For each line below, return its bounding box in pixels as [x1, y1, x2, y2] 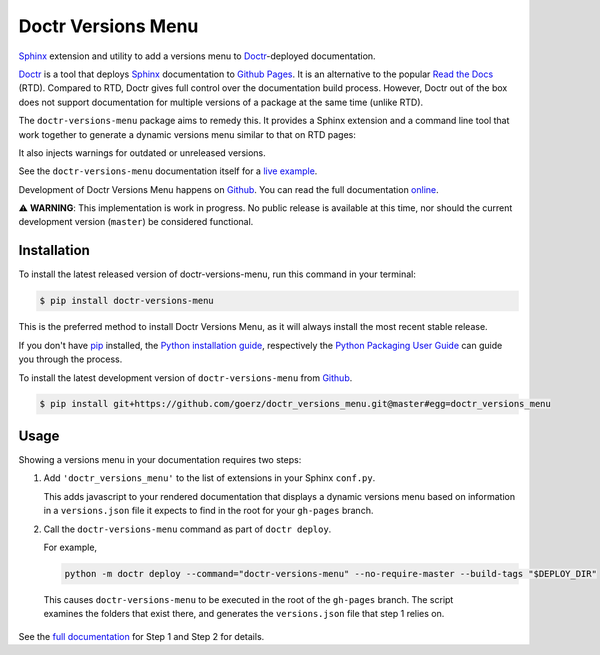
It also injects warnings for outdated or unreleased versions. [18, 146, 266, 159]
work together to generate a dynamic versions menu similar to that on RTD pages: [18, 128, 357, 140]
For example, [43, 541, 98, 553]
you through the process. [18, 353, 123, 365]
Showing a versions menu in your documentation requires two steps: [18, 453, 302, 465]
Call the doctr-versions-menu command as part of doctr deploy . [43, 523, 332, 535]
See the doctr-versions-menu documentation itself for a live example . [18, 165, 318, 177]
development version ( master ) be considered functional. [18, 216, 254, 228]
